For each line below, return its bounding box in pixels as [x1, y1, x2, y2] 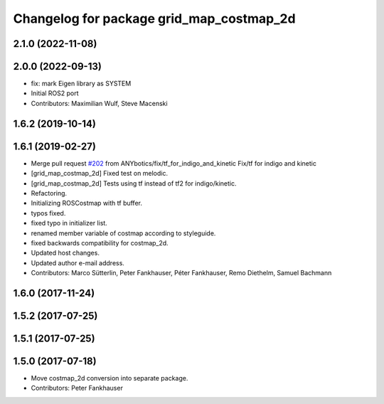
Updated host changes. [31, 249, 100, 257]
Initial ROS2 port [31, 89, 79, 97]
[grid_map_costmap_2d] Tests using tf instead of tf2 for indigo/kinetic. [31, 179, 238, 188]
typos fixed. [31, 208, 66, 217]
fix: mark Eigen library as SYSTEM [31, 79, 132, 88]
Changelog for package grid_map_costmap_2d [13, 11, 296, 26]
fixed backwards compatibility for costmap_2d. [31, 238, 169, 247]
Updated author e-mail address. [31, 258, 124, 267]
